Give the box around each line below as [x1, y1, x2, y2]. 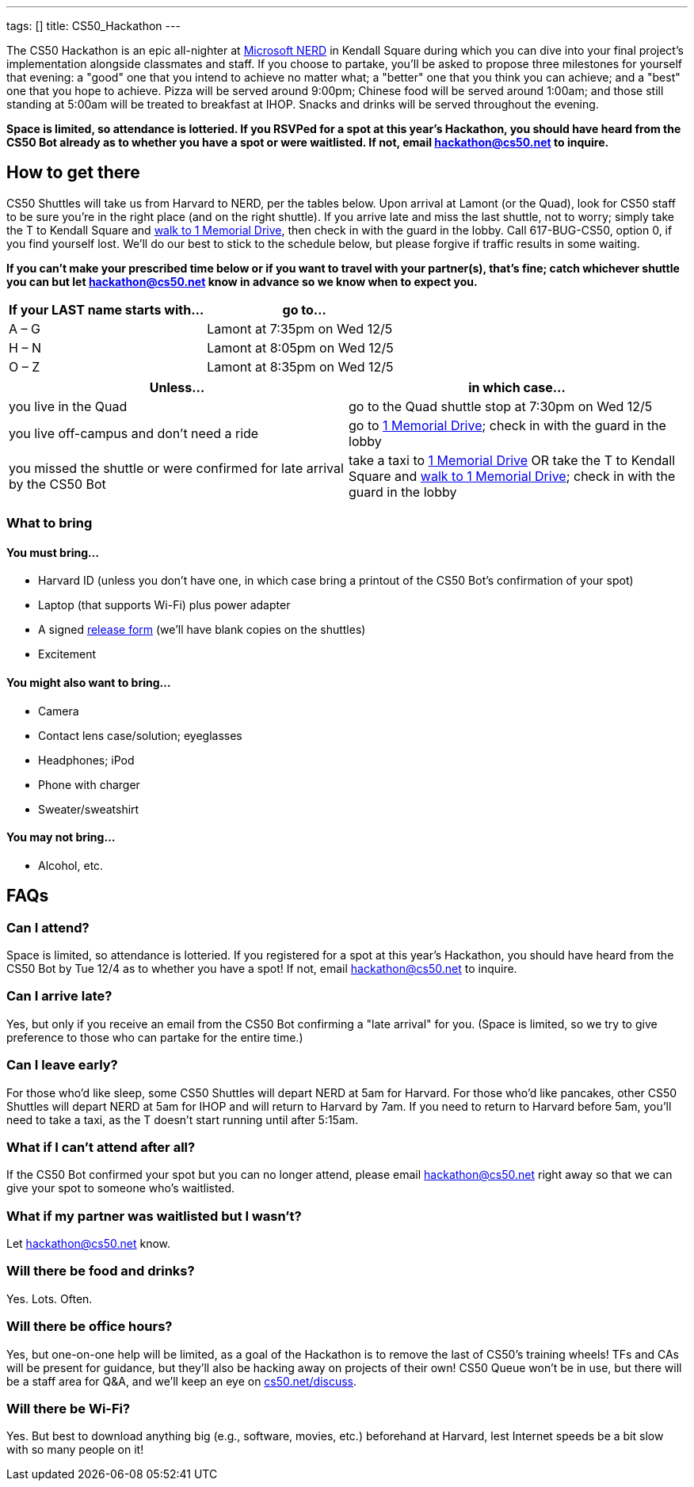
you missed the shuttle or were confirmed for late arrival [9, 459, 344, 476]
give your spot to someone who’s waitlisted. [6, 1181, 235, 1195]
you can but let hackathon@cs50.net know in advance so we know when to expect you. [6, 274, 478, 288]
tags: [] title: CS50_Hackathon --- [6, 19, 181, 32]
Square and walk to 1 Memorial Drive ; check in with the [349, 467, 676, 484]
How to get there [6, 162, 140, 183]
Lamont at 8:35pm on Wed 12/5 [207, 358, 394, 375]
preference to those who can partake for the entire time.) [6, 1030, 303, 1044]
